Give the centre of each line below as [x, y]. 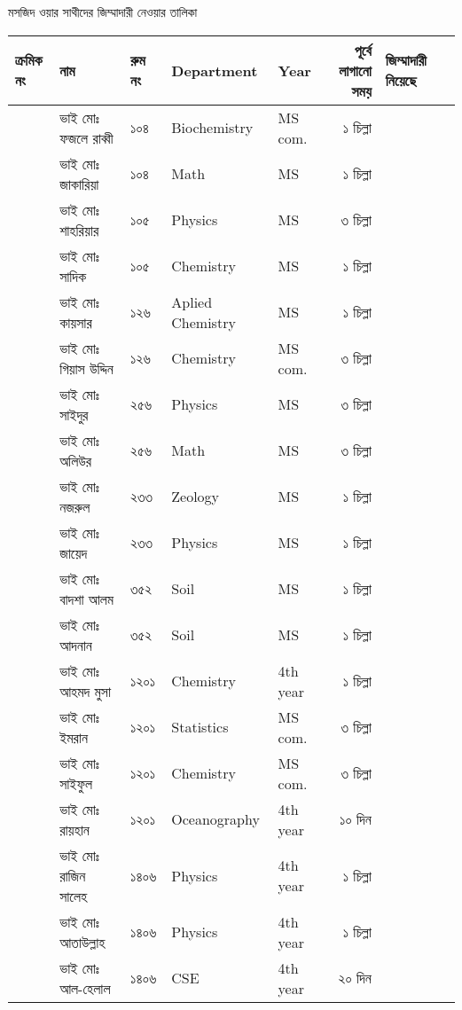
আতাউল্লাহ [82, 942]
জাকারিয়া [79, 184]
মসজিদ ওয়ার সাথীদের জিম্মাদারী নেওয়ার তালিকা [103, 12]
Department [215, 70]
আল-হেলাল [85, 988]
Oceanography [215, 819]
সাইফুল [76, 783]
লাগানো [355, 70]
